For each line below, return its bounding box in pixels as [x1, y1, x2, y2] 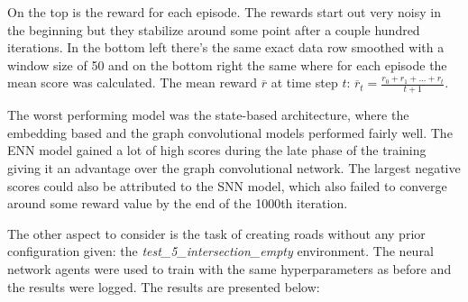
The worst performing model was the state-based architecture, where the [7, 105, 409, 124]
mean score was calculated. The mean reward [7, 73, 258, 92]
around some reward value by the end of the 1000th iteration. [7, 194, 348, 213]
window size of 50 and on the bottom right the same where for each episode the [7, 55, 447, 74]
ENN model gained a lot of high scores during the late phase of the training [7, 141, 427, 160]
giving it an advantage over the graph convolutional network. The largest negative [7, 158, 461, 177]
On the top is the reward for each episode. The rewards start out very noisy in [7, 3, 441, 21]
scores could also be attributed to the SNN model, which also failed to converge [7, 176, 447, 195]
